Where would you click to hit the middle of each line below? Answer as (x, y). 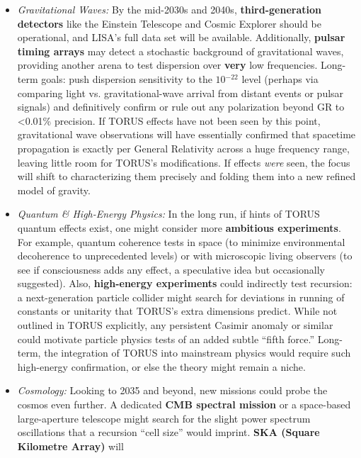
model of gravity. (54, 190)
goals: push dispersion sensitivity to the (127, 78)
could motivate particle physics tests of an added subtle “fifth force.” (166, 339)
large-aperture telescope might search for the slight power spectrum (164, 418)
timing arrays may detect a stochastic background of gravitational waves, (180, 51)
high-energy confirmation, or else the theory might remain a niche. (161, 366)
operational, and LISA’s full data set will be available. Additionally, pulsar (181, 37)
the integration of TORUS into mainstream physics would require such (197, 353)
